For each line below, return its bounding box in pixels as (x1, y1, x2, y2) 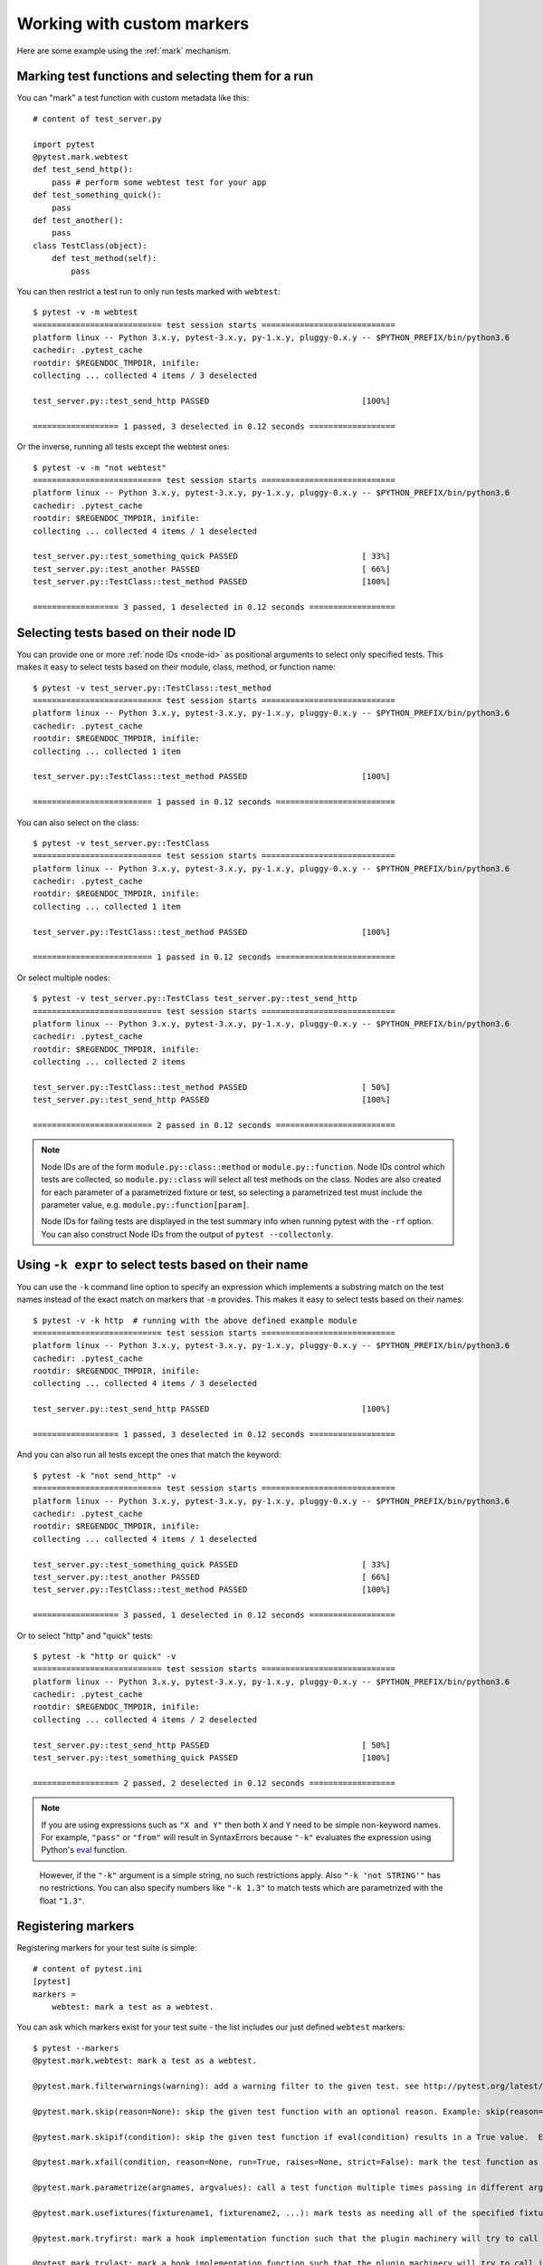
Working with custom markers (16, 14, 249, 34)
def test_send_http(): (33, 164, 134, 175)
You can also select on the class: (16, 816, 139, 828)
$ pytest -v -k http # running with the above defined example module (33, 1315, 357, 1325)
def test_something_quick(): (33, 190, 162, 200)
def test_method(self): (51, 254, 157, 264)
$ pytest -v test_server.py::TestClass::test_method (33, 682, 271, 693)
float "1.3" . (39, 1894, 85, 1906)
